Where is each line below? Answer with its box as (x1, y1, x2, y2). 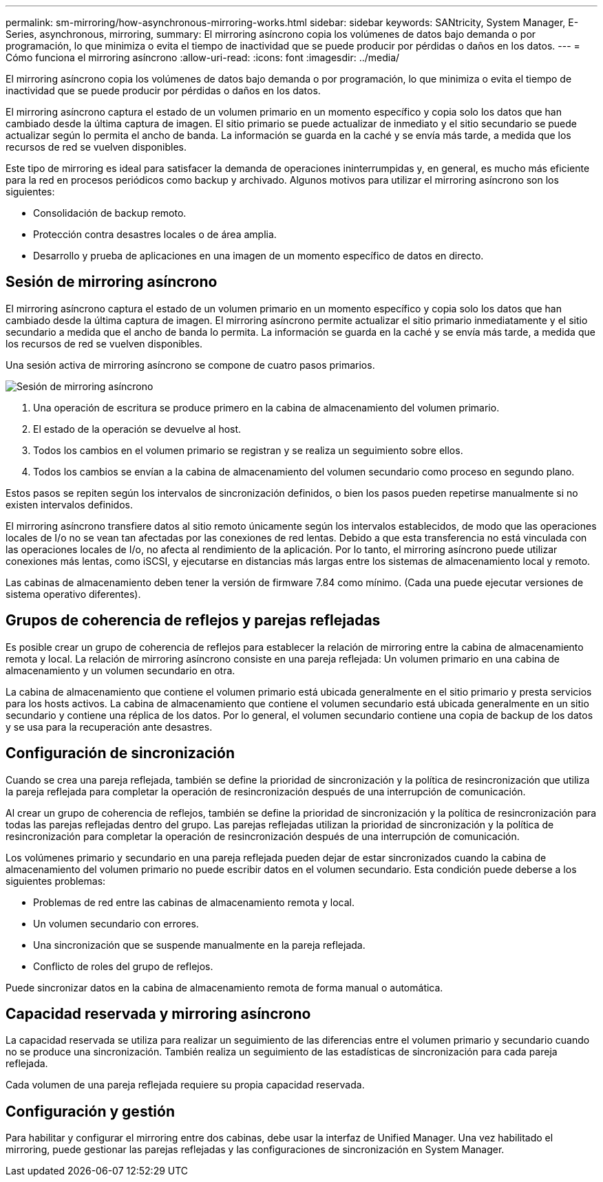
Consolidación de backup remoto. (33, 207, 187, 219)
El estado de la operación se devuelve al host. (33, 422, 242, 435)
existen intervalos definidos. (6, 498, 133, 511)
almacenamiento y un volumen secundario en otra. (6, 664, 235, 676)
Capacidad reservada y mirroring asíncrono (6, 1004, 311, 1022)
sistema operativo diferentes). (6, 588, 141, 600)
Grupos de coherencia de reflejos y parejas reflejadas (6, 612, 381, 630)
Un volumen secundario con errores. (33, 917, 199, 930)
